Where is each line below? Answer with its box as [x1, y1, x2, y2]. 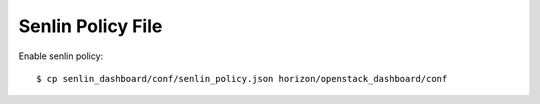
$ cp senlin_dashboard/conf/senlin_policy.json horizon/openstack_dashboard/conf [36, 73, 448, 84]
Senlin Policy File [18, 15, 163, 37]
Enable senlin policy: [18, 50, 104, 62]
